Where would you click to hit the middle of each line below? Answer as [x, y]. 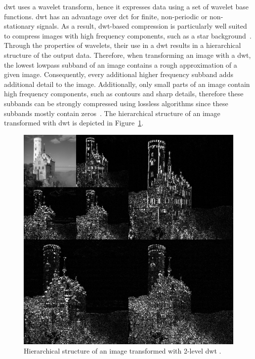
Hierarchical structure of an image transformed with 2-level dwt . [123, 351]
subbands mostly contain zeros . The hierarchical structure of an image [112, 113]
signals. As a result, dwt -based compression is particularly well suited [142, 26]
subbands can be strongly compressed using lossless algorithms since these [116, 103]
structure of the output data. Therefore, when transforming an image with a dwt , [127, 55]
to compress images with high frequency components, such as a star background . [128, 35]
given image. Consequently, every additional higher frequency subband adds [119, 74]
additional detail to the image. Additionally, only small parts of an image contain [127, 84]
